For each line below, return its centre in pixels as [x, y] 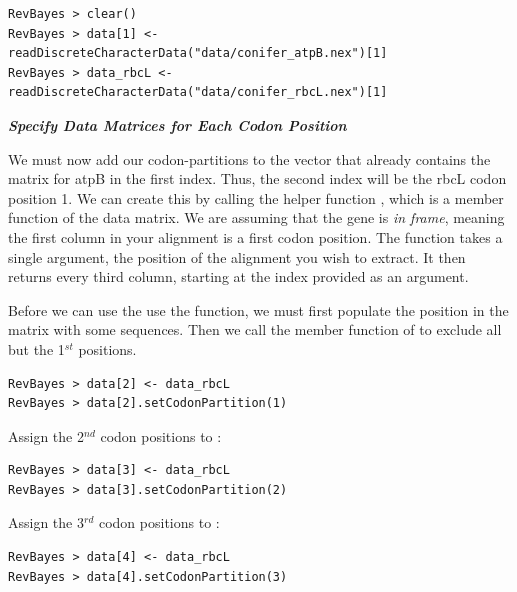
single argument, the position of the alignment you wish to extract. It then [237, 256]
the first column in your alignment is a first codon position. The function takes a [255, 236]
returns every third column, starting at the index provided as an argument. [238, 276]
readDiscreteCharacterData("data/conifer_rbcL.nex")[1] [198, 92]
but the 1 [36, 348]
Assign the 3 [46, 522]
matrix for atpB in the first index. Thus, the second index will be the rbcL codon [257, 178]
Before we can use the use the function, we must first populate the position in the [258, 309]
